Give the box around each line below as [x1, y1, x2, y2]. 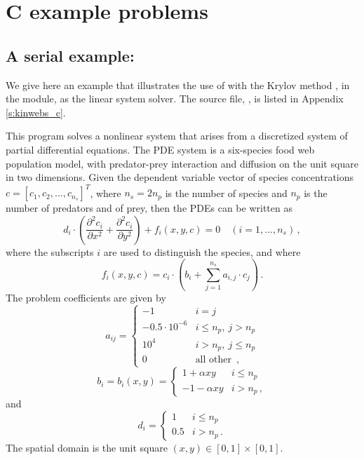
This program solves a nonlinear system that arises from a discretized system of [6, 128, 348, 143]
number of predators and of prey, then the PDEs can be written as [6, 201, 292, 215]
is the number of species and [165, 185, 288, 200]
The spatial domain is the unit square [6, 440, 168, 454]
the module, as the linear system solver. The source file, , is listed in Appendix [6, 91, 344, 106]
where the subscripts [6, 244, 94, 259]
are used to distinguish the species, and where [103, 244, 301, 259]
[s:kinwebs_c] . [6, 104, 66, 119]
